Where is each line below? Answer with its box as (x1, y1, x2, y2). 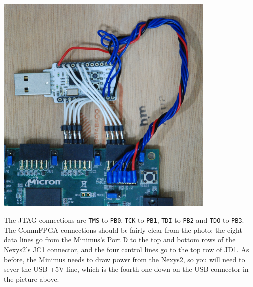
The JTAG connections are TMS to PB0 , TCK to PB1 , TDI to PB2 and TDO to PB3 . (4, 215, 244, 225)
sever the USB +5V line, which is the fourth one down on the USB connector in (4, 264, 249, 274)
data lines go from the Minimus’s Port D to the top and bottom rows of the (4, 234, 236, 245)
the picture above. (4, 273, 59, 284)
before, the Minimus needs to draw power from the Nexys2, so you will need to (4, 254, 245, 264)
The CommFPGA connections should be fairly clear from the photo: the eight (4, 224, 242, 235)
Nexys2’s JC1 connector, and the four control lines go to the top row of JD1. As (4, 244, 249, 254)
